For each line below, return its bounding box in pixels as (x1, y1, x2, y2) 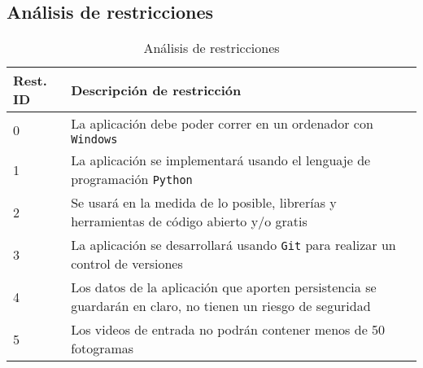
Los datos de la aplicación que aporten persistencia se (71, 278, 377, 297)
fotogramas (71, 339, 134, 358)
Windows (71, 133, 118, 147)
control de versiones (71, 254, 183, 274)
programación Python (71, 169, 193, 189)
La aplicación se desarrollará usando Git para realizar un (71, 235, 396, 255)
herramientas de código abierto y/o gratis (71, 212, 307, 231)
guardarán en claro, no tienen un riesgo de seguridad (71, 296, 371, 316)
